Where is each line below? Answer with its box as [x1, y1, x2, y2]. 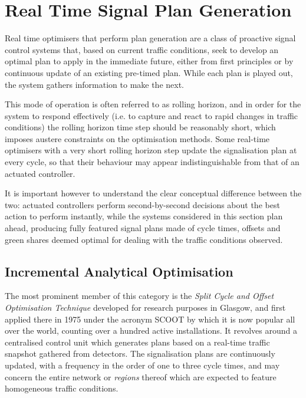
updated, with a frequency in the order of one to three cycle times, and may [5, 358, 280, 371]
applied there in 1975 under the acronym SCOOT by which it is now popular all [5, 313, 295, 325]
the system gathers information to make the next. [5, 78, 185, 90]
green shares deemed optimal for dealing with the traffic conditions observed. [5, 233, 283, 245]
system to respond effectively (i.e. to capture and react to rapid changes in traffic [5, 109, 298, 121]
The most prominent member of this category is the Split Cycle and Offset [5, 290, 274, 302]
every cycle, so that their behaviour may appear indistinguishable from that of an [5, 156, 300, 168]
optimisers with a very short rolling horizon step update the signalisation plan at [5, 144, 297, 156]
